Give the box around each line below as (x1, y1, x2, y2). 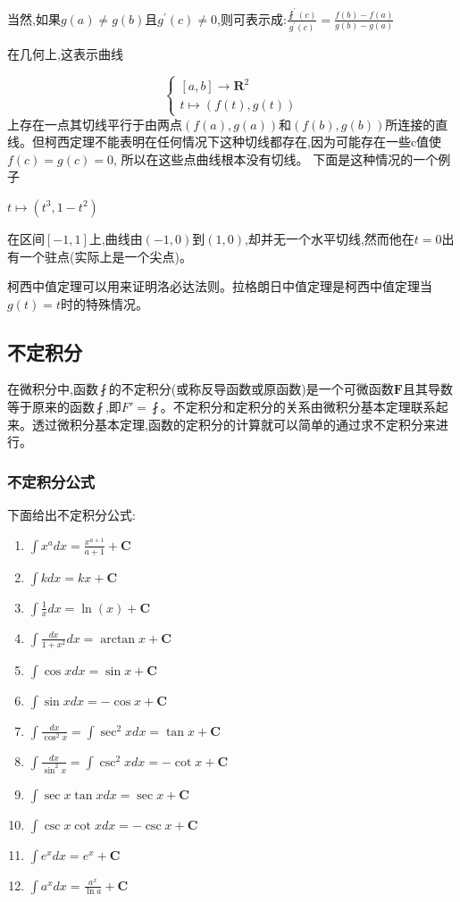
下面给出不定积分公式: (7, 505, 136, 524)
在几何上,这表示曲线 (7, 44, 123, 63)
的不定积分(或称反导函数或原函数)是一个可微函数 (108, 380, 394, 398)
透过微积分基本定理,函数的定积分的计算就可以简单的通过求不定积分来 (31, 414, 436, 433)
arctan (100, 632, 136, 646)
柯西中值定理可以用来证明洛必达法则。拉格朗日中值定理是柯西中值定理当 (7, 277, 432, 296)
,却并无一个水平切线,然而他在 (245, 229, 414, 247)
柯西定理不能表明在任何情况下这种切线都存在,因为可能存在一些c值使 (44, 132, 442, 151)
